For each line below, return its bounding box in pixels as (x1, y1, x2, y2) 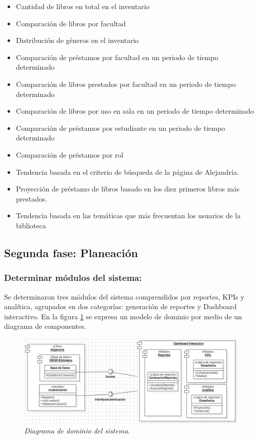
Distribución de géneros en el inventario (16, 35, 139, 45)
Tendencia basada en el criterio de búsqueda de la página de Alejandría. (16, 166, 239, 177)
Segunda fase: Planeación (4, 245, 138, 260)
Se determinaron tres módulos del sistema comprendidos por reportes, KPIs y (4, 291, 244, 302)
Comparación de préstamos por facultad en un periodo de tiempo (16, 52, 219, 62)
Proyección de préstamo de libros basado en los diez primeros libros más (16, 183, 240, 194)
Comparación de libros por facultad (16, 18, 126, 28)
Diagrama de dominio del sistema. (24, 425, 130, 436)
